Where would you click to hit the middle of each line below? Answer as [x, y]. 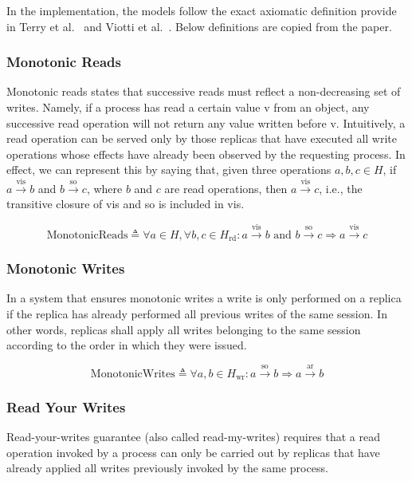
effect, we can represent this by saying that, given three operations [169, 170]
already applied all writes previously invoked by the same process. [167, 468]
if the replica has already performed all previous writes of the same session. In [197, 314]
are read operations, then [226, 188]
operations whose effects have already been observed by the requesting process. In [206, 154]
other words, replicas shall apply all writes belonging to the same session [184, 329]
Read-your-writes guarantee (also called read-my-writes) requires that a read [193, 437]
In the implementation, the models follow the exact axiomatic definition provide [202, 10]
